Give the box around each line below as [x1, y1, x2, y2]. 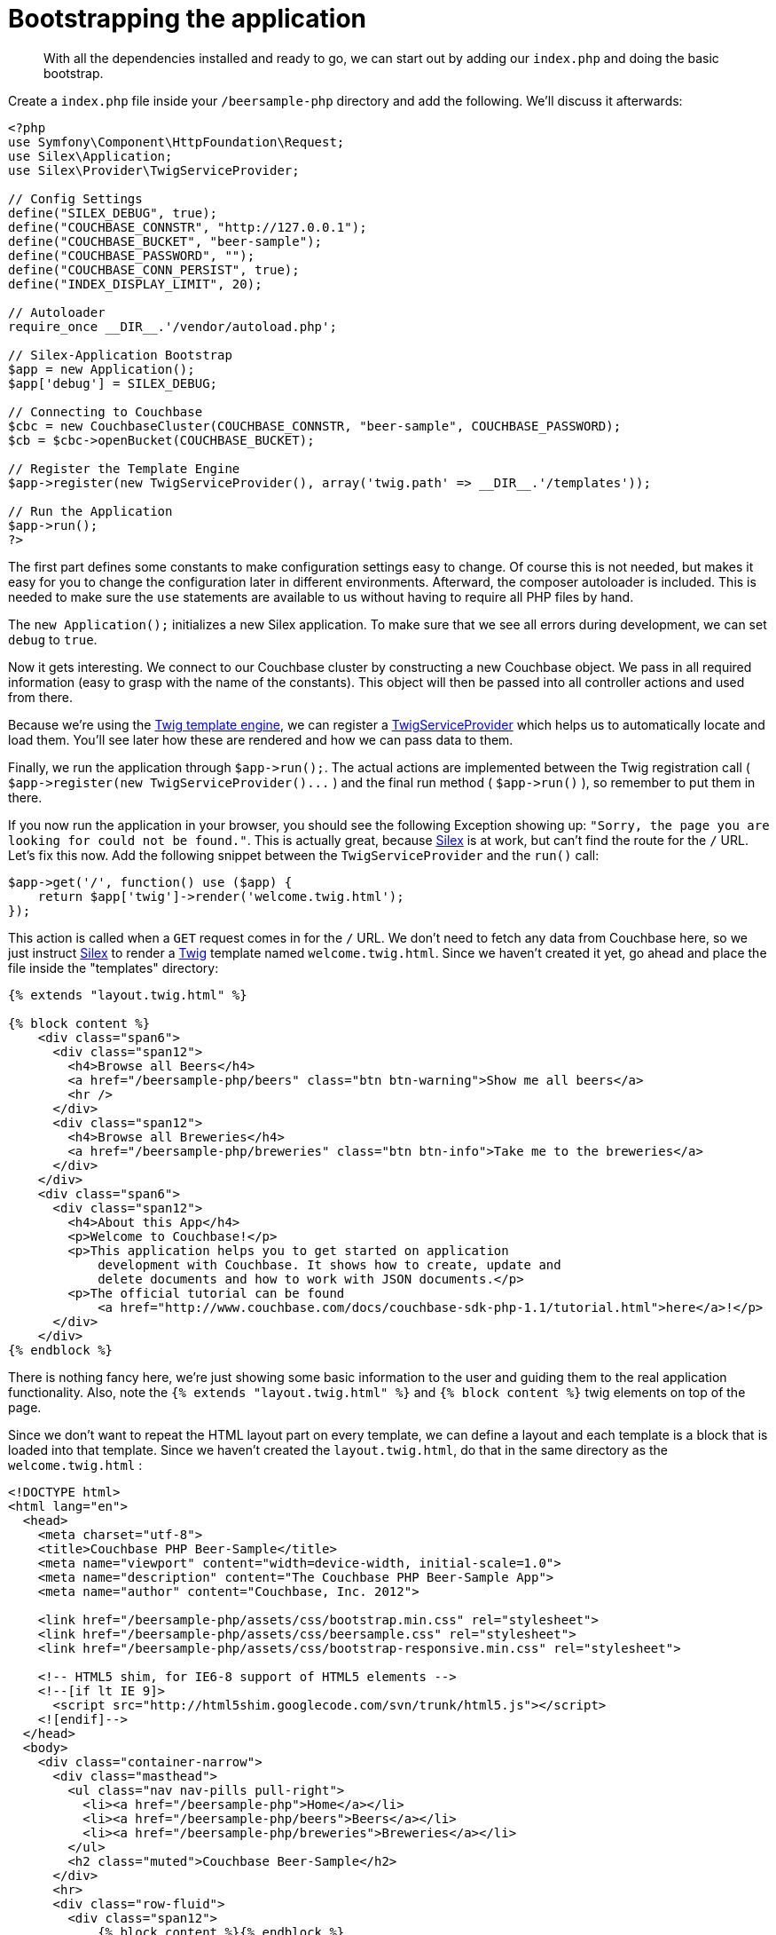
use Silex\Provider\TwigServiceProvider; [8, 162, 300, 178]
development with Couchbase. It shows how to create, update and [98, 1257, 561, 1272]
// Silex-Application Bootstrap [8, 347, 232, 362]
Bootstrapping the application [8, 4, 367, 34]
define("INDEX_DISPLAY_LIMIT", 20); [8, 276, 263, 291]
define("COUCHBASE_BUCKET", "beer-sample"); [8, 233, 323, 249]
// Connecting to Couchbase [8, 404, 203, 419]
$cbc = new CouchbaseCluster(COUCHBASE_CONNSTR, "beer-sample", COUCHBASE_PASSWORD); [8, 418, 622, 433]
